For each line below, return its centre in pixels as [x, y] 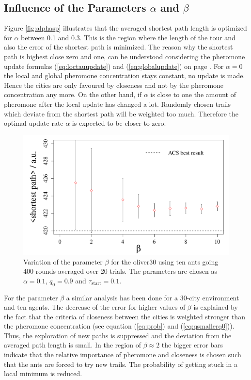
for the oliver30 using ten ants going [165, 261]
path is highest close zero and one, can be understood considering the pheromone [125, 56]
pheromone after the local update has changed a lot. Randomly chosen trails [117, 104]
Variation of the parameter [63, 261]
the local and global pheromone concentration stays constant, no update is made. [125, 75]
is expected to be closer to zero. [119, 123]
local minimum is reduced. [43, 373]
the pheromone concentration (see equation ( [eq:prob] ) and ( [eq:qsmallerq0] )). [119, 326]
